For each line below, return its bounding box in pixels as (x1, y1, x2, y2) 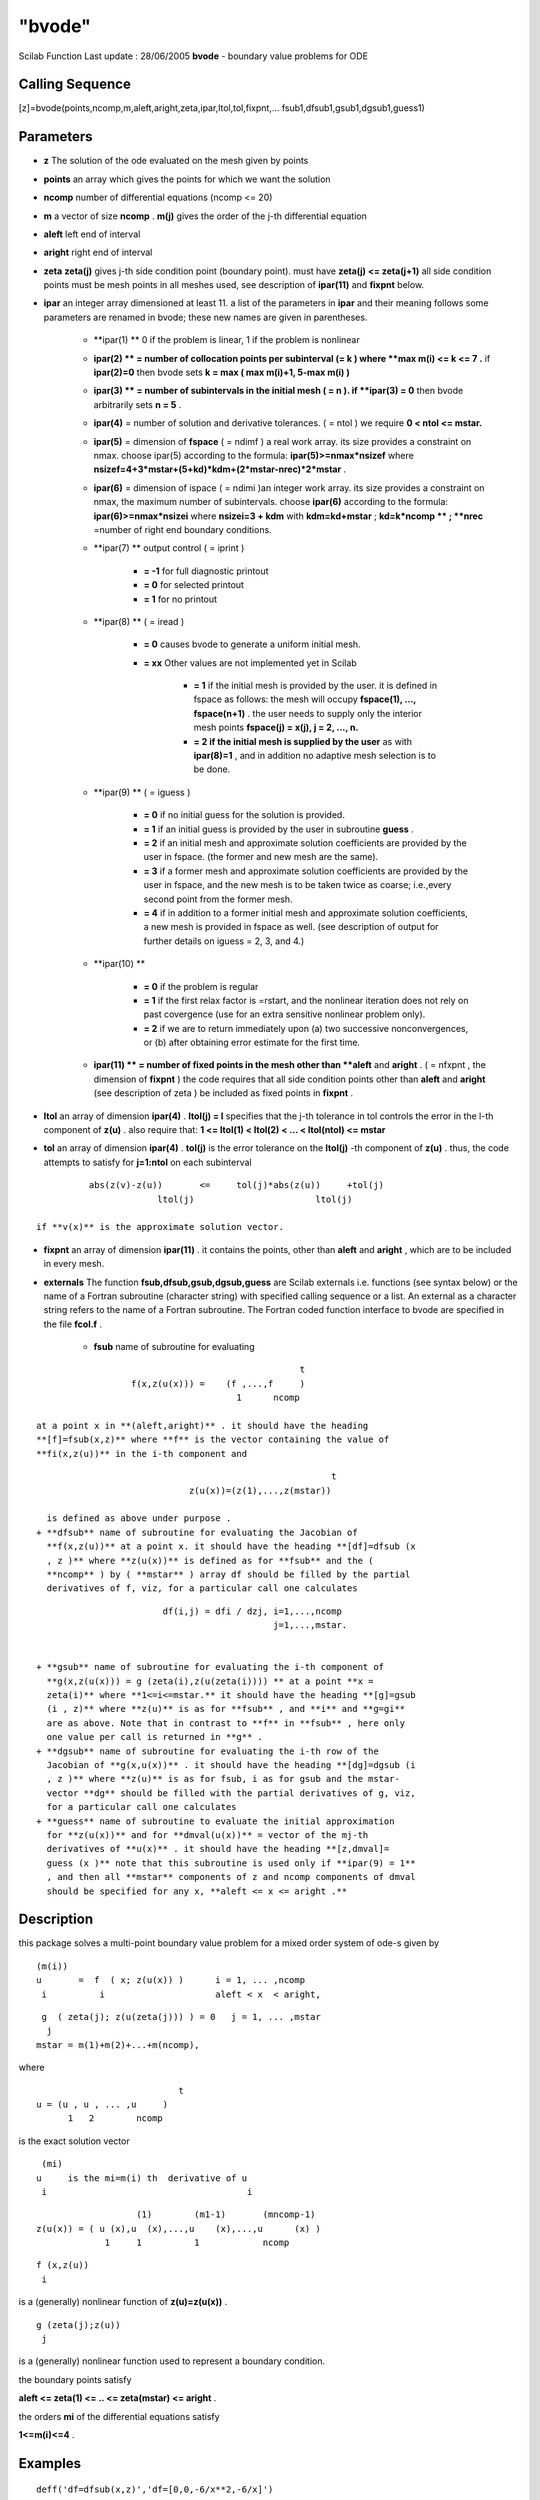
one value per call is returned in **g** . (46, 1731, 264, 1743)
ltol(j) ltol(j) (156, 1193, 353, 1205)
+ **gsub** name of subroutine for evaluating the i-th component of (36, 1661, 385, 1673)
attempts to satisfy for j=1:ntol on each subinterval (43, 1156, 252, 1168)
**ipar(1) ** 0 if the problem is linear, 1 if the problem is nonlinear (93, 334, 360, 346)
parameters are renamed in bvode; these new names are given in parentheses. (43, 311, 368, 323)
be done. (193, 763, 231, 775)
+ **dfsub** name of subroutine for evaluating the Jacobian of (36, 1526, 359, 1538)
